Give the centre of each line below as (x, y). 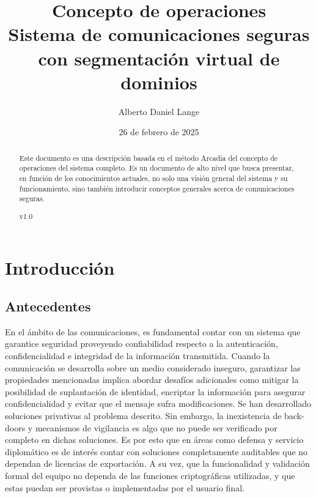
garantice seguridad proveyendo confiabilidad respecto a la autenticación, (141, 344)
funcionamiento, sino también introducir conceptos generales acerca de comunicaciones (157, 188)
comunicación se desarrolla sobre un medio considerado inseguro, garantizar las (153, 367)
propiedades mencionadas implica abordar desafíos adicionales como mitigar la (152, 380)
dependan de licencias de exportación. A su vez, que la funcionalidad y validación (157, 463)
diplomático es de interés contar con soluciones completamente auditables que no (156, 451)
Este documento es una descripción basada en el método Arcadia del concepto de (149, 158)
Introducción (60, 267)
